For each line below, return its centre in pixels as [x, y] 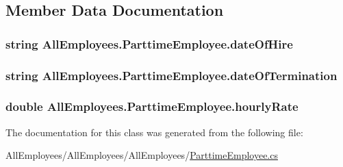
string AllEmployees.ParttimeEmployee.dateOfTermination [171, 75]
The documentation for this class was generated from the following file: [154, 132]
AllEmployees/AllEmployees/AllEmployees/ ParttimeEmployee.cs [142, 155]
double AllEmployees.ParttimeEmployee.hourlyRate [152, 106]
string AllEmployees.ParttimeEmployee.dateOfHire [149, 43]
